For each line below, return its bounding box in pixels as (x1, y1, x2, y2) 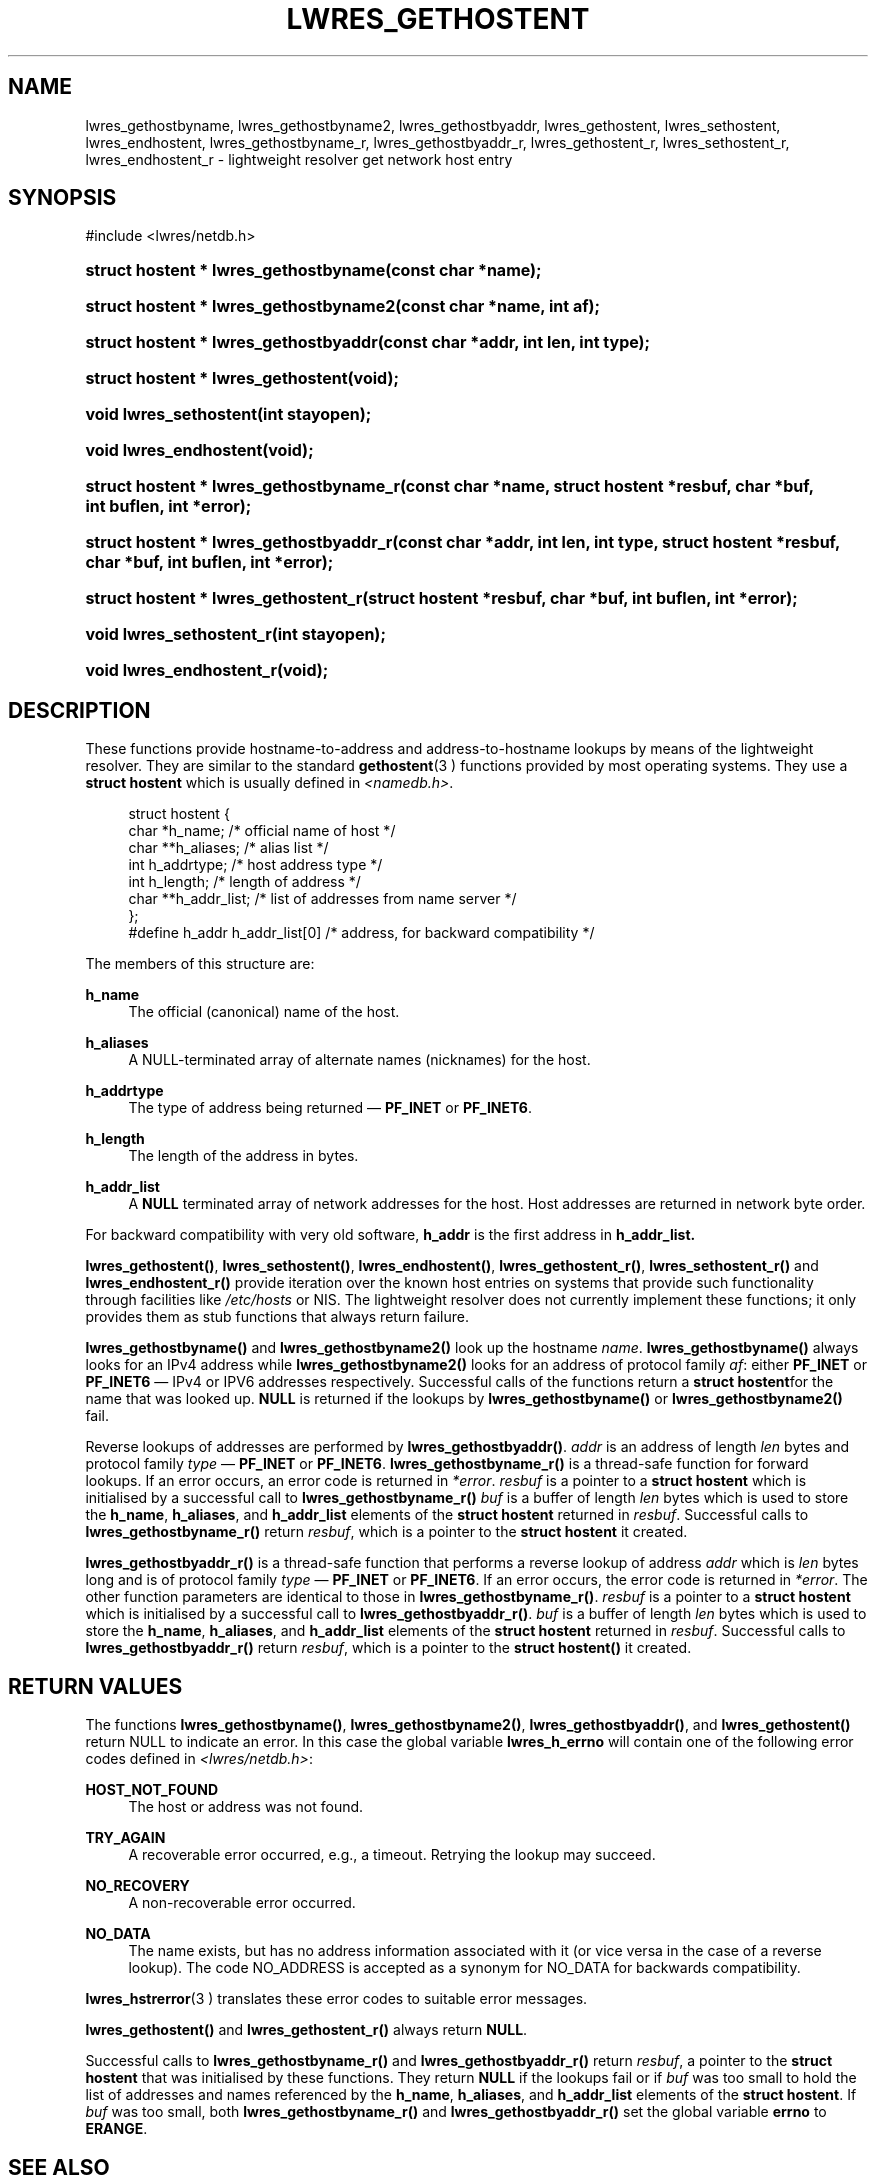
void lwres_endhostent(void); (85, 440, 314, 461)
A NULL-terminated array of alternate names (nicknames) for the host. (128, 1051, 591, 1069)
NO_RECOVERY (85, 1877, 190, 1895)
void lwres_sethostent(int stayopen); (85, 404, 372, 425)
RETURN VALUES (8, 1673, 183, 1699)
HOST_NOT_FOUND (85, 1781, 219, 1799)
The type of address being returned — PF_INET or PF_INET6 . (128, 1099, 533, 1117)
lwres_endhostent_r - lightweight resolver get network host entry (85, 150, 513, 168)
